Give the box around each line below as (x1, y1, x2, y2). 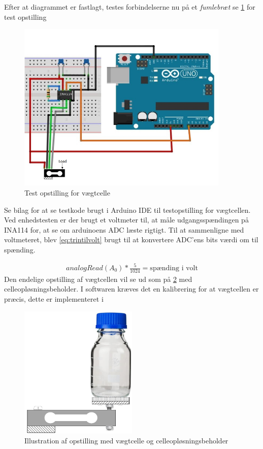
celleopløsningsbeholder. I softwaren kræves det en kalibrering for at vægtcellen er (4, 283, 259, 294)
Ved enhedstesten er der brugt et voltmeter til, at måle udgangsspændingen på (4, 214, 249, 225)
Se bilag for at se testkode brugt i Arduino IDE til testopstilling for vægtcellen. (4, 204, 251, 215)
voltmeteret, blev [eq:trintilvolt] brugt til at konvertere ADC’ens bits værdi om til (4, 234, 258, 245)
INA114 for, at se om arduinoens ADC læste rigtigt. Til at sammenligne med (4, 224, 244, 235)
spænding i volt (150, 265, 198, 272)
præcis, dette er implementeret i (4, 294, 104, 304)
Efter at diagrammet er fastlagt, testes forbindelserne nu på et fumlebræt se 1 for (4, 2, 255, 12)
